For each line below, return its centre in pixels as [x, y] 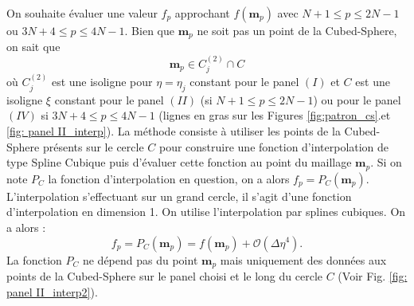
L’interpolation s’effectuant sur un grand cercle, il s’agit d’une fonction [179, 196]
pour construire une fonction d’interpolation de [274, 146]
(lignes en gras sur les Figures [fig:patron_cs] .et [275, 115]
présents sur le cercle [93, 146]
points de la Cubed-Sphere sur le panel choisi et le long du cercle [164, 275]
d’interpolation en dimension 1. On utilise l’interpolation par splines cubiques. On [206, 212]
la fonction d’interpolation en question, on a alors [169, 178]
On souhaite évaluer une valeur [82, 13]
